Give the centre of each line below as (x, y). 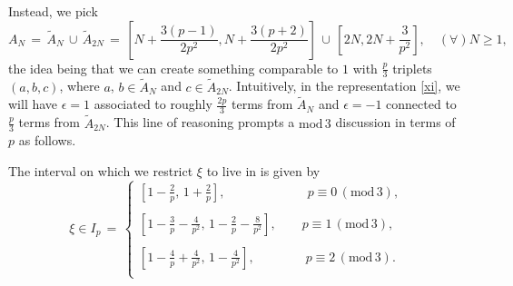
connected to (421, 104)
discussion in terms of (395, 122)
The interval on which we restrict (101, 170)
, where (79, 86)
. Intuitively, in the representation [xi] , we (344, 86)
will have (33, 104)
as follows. (47, 140)
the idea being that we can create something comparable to (173, 68)
